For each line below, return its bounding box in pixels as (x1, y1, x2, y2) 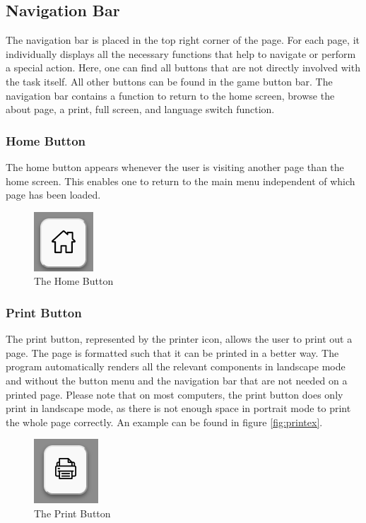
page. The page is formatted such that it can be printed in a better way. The (6, 345, 339, 360)
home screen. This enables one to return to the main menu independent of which (6, 173, 355, 188)
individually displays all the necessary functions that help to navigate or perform (6, 46, 356, 61)
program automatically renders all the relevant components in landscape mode (6, 359, 346, 374)
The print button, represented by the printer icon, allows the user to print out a (6, 331, 353, 346)
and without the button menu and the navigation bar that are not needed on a (6, 372, 348, 387)
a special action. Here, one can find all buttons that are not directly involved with (6, 60, 360, 75)
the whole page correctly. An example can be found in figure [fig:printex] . (6, 414, 323, 429)
